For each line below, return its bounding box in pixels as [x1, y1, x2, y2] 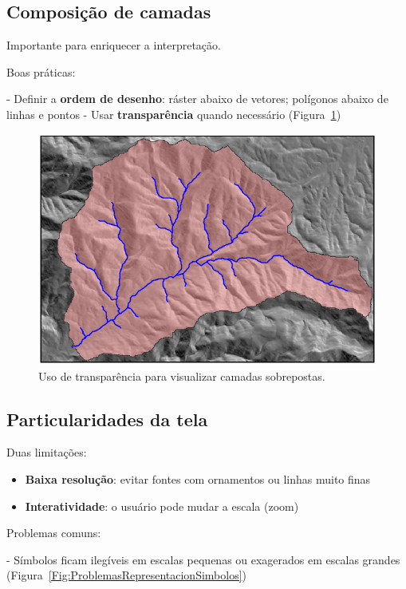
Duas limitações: [6, 444, 87, 461]
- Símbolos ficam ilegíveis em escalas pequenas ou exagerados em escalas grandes [6, 551, 400, 567]
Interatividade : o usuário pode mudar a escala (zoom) [25, 497, 299, 514]
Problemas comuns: [6, 524, 101, 541]
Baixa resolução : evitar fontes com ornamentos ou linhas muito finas [25, 470, 371, 487]
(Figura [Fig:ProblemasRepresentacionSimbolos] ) [6, 567, 247, 583]
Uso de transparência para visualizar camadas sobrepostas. [38, 367, 325, 384]
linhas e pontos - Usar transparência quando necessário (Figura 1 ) [6, 105, 341, 122]
